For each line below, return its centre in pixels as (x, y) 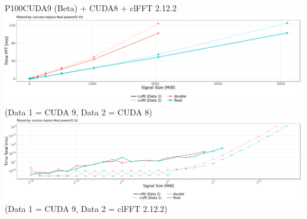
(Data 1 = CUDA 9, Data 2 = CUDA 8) (79, 112)
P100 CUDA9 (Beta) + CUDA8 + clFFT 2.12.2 (91, 8)
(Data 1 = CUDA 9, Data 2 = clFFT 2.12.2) (86, 209)
